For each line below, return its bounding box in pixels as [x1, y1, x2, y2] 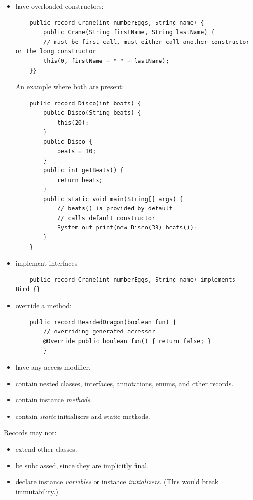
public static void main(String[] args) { [43, 195, 183, 203]
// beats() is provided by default [57, 205, 173, 212]
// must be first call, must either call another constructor [43, 38, 250, 45]
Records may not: [4, 427, 57, 437]
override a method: [15, 300, 72, 311]
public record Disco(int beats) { [29, 100, 141, 107]
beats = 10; [57, 147, 96, 155]
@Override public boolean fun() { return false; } [43, 337, 211, 345]
